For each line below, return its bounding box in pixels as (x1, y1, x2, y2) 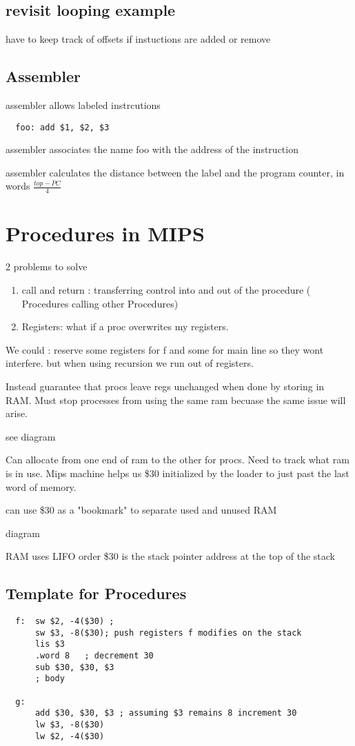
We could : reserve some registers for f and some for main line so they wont (6, 342, 324, 356)
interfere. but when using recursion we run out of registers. (6, 356, 254, 370)
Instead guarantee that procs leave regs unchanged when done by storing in (6, 379, 325, 393)
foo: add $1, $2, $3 (15, 122, 110, 132)
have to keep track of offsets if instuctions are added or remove (6, 32, 271, 46)
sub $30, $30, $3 (34, 662, 114, 672)
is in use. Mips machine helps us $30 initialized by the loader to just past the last (6, 465, 349, 480)
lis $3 (34, 639, 65, 649)
